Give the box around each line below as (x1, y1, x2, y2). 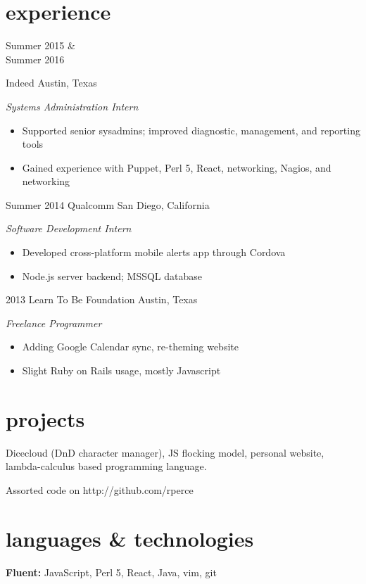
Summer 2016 (6, 51, 65, 66)
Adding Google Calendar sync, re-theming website (22, 339, 239, 354)
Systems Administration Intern (6, 99, 139, 113)
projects (6, 404, 85, 433)
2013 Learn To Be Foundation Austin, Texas (6, 292, 198, 307)
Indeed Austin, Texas (6, 75, 97, 90)
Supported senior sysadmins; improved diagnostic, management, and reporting (22, 122, 360, 137)
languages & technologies (6, 523, 254, 552)
